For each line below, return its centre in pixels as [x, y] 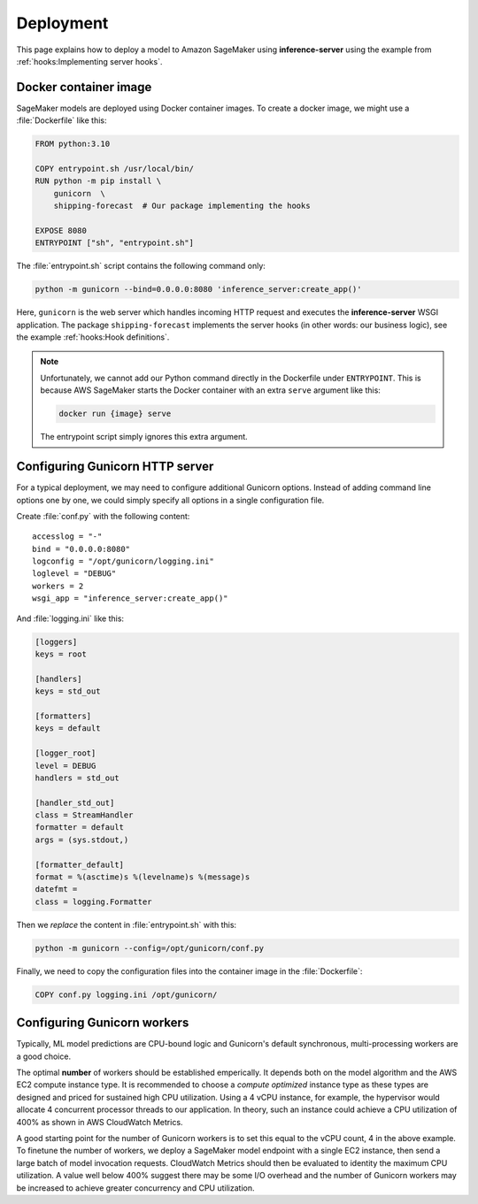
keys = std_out [68, 691]
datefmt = [56, 890]
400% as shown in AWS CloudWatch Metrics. [100, 1122]
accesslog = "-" [67, 537]
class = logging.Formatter [93, 901]
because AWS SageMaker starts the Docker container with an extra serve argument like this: [210, 390]
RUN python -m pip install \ [98, 181]
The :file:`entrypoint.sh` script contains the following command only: [141, 266]
